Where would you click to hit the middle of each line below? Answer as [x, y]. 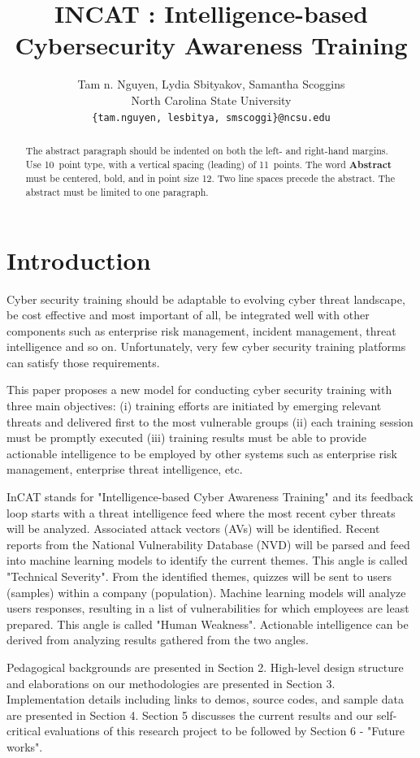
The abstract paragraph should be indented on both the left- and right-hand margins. [207, 150]
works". [25, 746]
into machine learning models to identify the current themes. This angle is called [207, 560]
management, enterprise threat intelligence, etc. [125, 469]
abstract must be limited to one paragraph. [117, 191]
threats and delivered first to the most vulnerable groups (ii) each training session [210, 421]
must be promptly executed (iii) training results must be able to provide [187, 437]
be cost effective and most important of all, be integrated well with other [188, 315]
